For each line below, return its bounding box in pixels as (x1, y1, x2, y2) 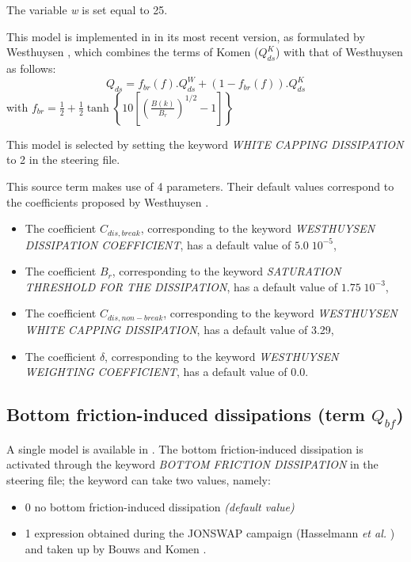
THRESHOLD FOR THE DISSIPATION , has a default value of (25, 278, 338, 294)
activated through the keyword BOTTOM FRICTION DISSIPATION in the (6, 456, 379, 473)
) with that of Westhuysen (276, 44, 403, 60)
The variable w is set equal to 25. (6, 2, 168, 17)
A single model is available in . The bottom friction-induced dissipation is (6, 440, 363, 457)
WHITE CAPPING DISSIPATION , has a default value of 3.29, (25, 321, 334, 337)
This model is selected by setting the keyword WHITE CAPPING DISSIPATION (6, 135, 404, 152)
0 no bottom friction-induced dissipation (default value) (25, 498, 295, 515)
